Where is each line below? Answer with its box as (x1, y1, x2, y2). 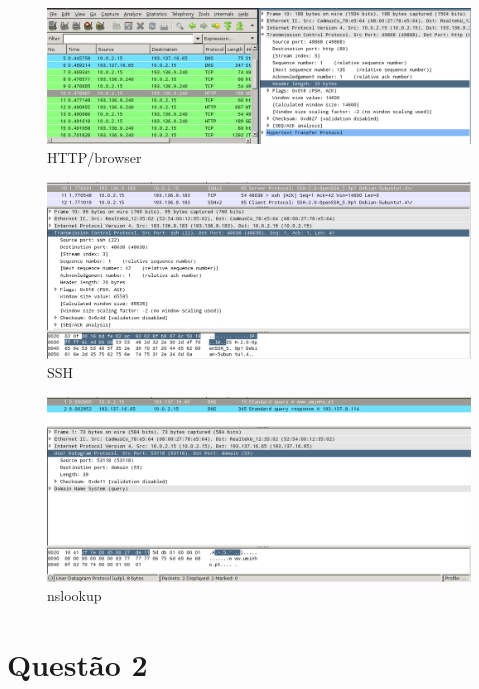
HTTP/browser (47, 147, 142, 168)
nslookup (47, 585, 102, 606)
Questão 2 (7, 644, 148, 685)
